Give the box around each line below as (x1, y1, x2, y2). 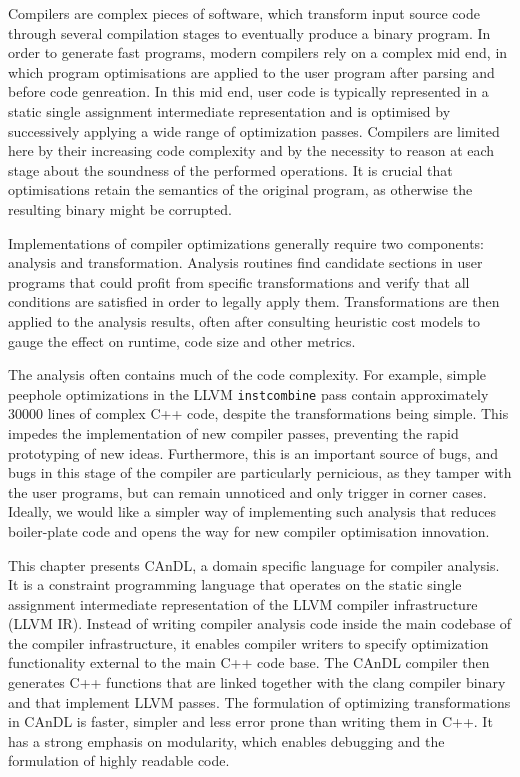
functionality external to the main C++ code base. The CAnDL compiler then (8, 652, 490, 673)
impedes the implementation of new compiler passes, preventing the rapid (8, 422, 459, 443)
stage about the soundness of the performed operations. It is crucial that (8, 159, 453, 180)
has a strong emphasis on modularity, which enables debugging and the (8, 730, 445, 751)
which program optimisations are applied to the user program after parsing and (8, 61, 495, 82)
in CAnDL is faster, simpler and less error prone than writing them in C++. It (8, 711, 493, 732)
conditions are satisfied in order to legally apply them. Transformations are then (8, 291, 500, 312)
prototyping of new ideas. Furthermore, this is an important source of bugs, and (8, 442, 499, 463)
